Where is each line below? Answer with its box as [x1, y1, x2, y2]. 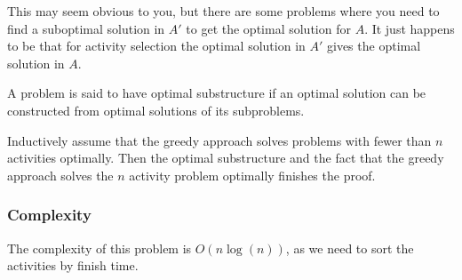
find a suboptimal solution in [7, 19, 165, 37]
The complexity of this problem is [7, 238, 192, 257]
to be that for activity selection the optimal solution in [7, 36, 306, 55]
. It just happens [364, 19, 455, 37]
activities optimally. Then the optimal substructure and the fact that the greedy [7, 148, 444, 167]
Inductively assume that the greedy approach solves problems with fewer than [7, 131, 432, 149]
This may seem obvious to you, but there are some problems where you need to [7, 2, 440, 20]
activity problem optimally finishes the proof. [129, 165, 376, 184]
